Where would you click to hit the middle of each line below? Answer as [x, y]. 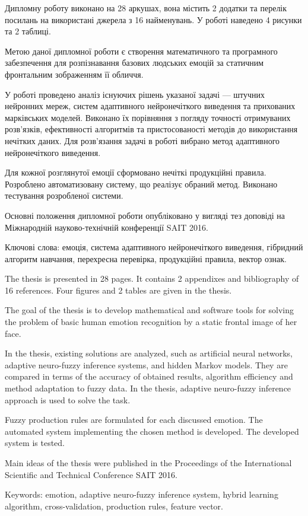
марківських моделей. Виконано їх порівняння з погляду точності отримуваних [148, 117]
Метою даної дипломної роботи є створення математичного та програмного [141, 51]
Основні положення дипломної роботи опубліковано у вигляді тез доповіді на [145, 215]
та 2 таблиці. [28, 31]
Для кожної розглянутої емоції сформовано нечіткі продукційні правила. [136, 172]
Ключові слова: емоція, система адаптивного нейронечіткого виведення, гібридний [154, 247]
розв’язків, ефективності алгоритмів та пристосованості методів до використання [151, 129]
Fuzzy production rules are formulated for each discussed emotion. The [134, 420]
